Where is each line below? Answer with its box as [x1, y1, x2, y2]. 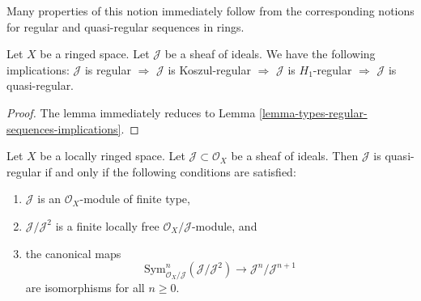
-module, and [191, 217, 257, 234]
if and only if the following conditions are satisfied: [45, 163, 296, 180]
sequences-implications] [6, 120, 121, 137]
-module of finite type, [79, 190, 190, 207]
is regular [84, 61, 131, 78]
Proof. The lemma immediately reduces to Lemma [6, 104, 256, 121]
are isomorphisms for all [25, 278, 145, 295]
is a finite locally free [55, 217, 159, 234]
